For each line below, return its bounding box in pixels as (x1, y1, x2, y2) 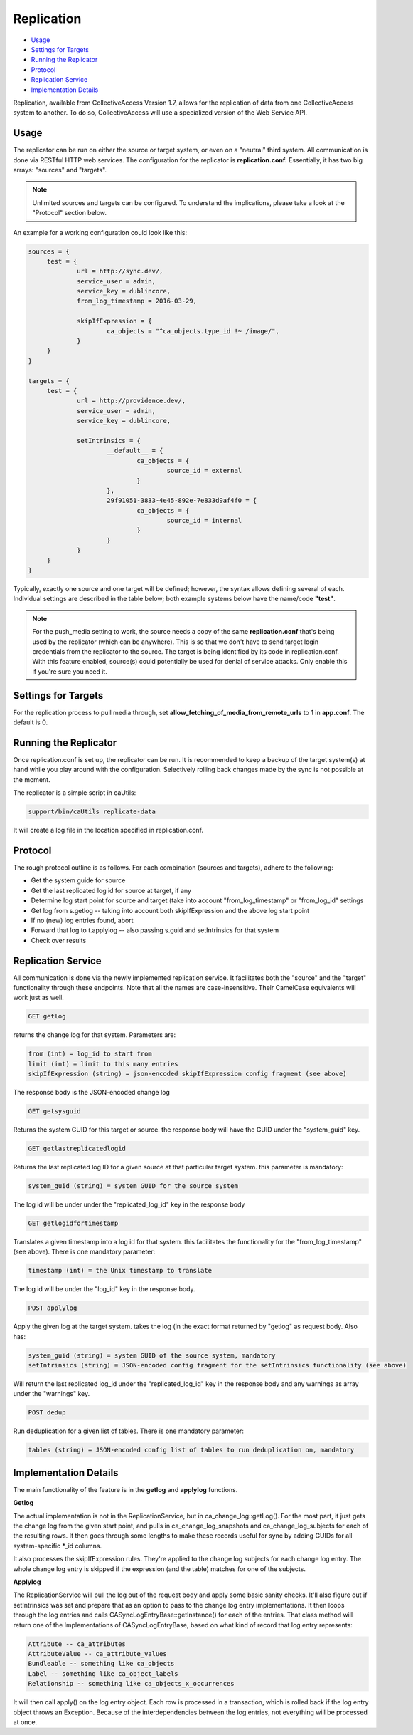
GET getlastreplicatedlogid (28, 1145, 126, 1153)
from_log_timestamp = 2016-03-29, (77, 297, 197, 306)
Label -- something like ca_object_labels (28, 1669, 178, 1677)
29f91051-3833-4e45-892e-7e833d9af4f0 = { (107, 496, 257, 505)
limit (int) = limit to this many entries (28, 1060, 178, 1068)
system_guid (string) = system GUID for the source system (28, 1182, 238, 1190)
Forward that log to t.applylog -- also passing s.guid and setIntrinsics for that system (31, 926, 279, 934)
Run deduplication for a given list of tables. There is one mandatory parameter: (13, 1427, 245, 1435)
